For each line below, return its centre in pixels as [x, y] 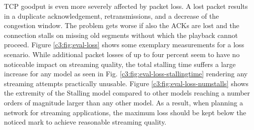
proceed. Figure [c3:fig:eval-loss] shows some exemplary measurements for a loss [124, 45]
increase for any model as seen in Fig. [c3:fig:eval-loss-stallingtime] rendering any [126, 74]
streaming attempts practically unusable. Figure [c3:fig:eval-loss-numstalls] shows [126, 83]
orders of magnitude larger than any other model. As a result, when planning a [124, 102]
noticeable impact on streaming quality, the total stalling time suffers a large [120, 64]
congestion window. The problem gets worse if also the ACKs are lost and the [122, 25]
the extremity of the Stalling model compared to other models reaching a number [127, 93]
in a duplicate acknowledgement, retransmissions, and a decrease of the [111, 16]
